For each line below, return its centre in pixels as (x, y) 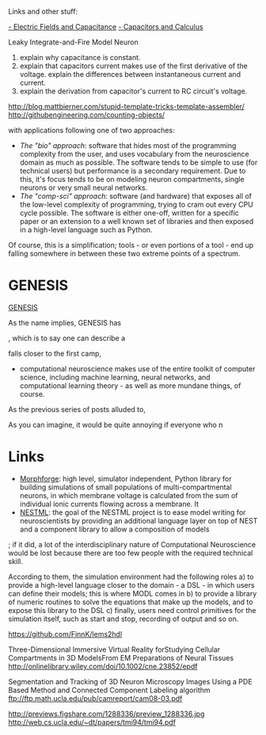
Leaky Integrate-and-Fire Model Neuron (73, 42)
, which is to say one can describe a (67, 338)
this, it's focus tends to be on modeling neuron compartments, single (132, 179)
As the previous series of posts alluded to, (77, 409)
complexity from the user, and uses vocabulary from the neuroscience (134, 154)
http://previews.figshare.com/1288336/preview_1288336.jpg (106, 714)
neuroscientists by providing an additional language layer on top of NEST (139, 520)
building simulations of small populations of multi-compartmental (125, 487)
